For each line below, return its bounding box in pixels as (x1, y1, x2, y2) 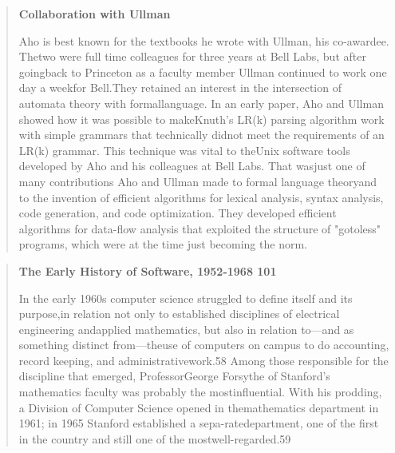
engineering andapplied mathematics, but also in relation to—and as (18, 320, 354, 337)
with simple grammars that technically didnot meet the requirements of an (18, 126, 385, 143)
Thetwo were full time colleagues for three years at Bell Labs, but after (18, 48, 366, 65)
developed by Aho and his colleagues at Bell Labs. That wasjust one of (18, 157, 365, 174)
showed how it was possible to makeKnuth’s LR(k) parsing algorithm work (18, 110, 385, 127)
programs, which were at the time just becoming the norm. (18, 236, 307, 252)
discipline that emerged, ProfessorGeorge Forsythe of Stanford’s (18, 368, 330, 384)
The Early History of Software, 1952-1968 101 (18, 262, 277, 279)
